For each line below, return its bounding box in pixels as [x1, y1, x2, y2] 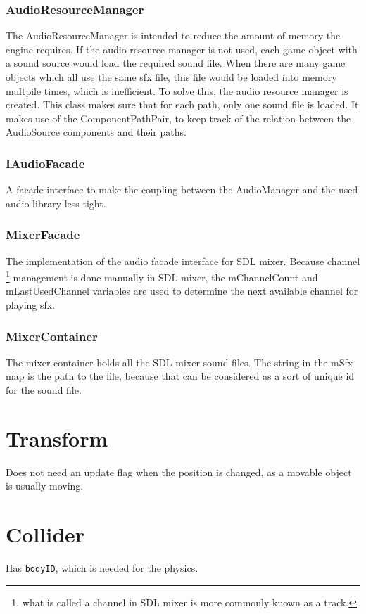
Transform [6, 423, 108, 452]
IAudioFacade [6, 154, 85, 172]
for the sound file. [6, 383, 82, 397]
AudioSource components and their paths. [6, 124, 187, 139]
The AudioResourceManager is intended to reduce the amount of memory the [6, 28, 341, 43]
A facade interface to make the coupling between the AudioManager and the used [6, 182, 358, 197]
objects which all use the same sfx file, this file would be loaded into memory [6, 70, 337, 84]
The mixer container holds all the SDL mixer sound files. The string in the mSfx [6, 354, 353, 369]
